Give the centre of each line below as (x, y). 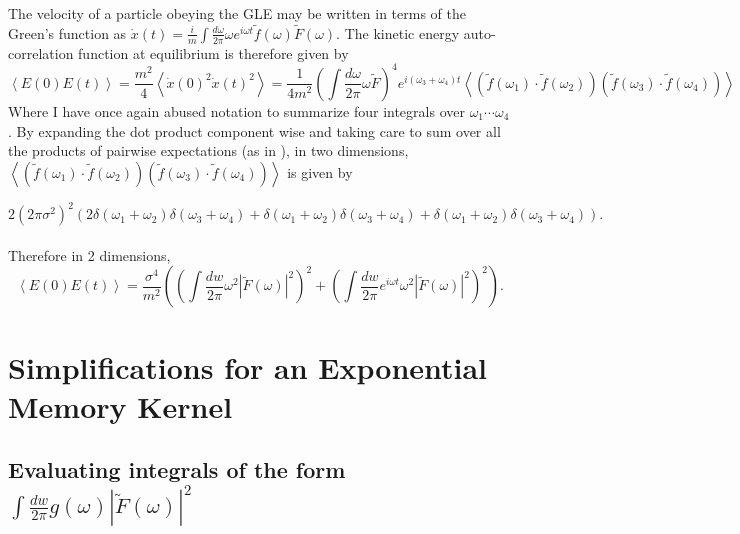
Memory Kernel (120, 405)
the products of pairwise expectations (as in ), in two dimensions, (208, 150)
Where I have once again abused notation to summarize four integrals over (236, 110)
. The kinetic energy (398, 32)
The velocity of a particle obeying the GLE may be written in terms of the (237, 13)
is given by (320, 171)
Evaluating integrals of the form (177, 469)
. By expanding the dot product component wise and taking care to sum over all (254, 130)
